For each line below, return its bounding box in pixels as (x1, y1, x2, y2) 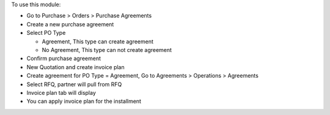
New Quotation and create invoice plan (26, 63, 125, 70)
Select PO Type (26, 29, 66, 37)
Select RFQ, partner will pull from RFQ (26, 80, 122, 88)
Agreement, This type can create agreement (42, 37, 154, 45)
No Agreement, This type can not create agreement (42, 46, 172, 53)
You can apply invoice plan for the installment (26, 98, 142, 105)
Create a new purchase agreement (26, 20, 114, 28)
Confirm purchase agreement (26, 55, 101, 62)
